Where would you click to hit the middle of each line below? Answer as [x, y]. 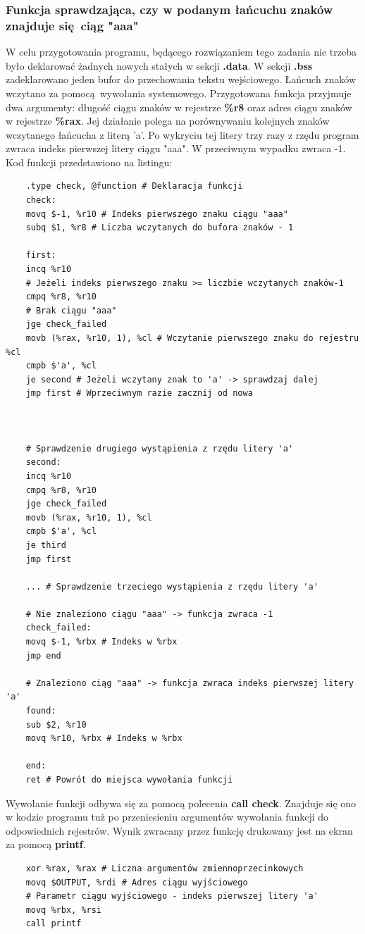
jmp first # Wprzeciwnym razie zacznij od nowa [139, 393]
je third [46, 545]
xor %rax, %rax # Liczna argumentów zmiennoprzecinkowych [165, 868]
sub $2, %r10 [56, 724]
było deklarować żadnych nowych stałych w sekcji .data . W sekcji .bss [159, 65]
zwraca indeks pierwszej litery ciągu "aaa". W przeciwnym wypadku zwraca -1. [176, 148]
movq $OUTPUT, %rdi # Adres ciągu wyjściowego [137, 882]
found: [41, 711]
